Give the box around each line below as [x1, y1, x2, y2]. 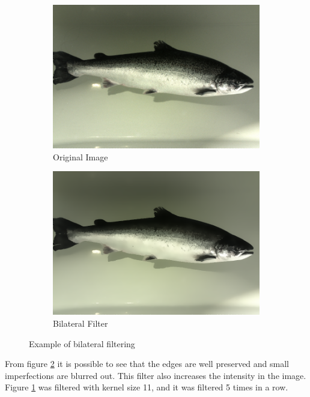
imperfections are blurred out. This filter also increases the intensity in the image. [5, 369, 306, 381]
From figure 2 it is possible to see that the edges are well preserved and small [5, 357, 289, 370]
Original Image [53, 150, 108, 163]
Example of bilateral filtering [29, 337, 135, 350]
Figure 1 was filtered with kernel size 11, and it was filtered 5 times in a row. [5, 381, 288, 393]
